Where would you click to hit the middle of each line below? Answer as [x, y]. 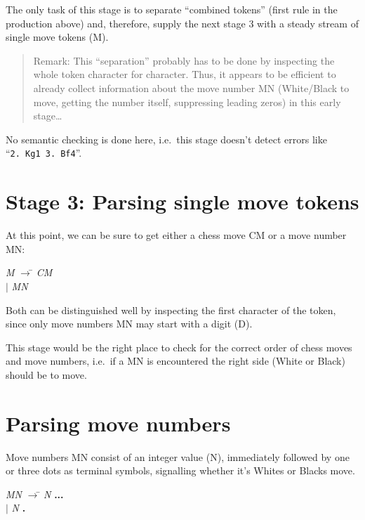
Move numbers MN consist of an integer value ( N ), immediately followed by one [178, 456]
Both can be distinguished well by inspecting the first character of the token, [171, 310]
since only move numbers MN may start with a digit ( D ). [129, 324]
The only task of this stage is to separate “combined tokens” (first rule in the [172, 9]
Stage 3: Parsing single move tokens [182, 201]
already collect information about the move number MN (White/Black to [191, 87]
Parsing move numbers [118, 423]
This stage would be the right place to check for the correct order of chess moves [179, 347]
